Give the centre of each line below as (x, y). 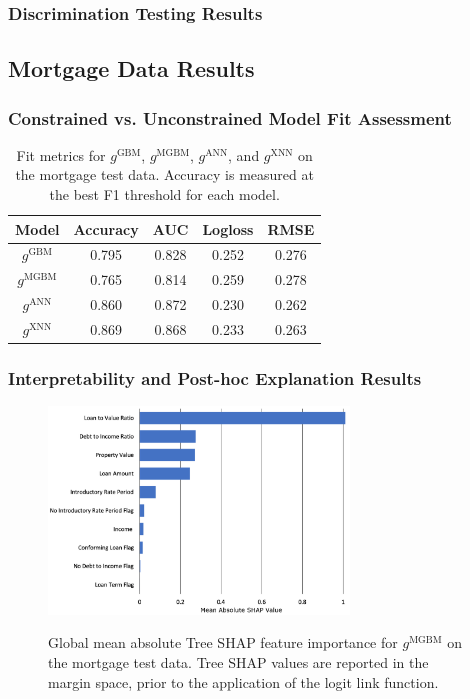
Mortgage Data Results (131, 68)
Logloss (228, 228)
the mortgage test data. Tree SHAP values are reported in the (238, 661)
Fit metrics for (61, 154)
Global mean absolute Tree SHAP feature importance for (223, 642)
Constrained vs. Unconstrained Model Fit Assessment (230, 117)
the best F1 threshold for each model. (164, 194)
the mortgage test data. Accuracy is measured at (164, 174)
